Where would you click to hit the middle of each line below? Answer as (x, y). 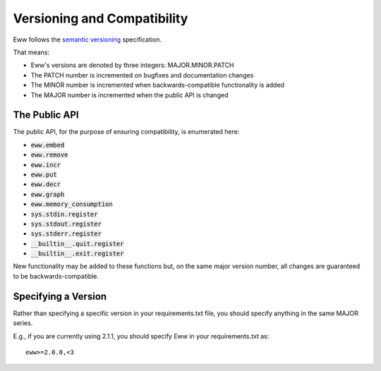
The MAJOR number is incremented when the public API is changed (129, 95)
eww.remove (49, 155)
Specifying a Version (60, 296)
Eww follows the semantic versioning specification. (87, 39)
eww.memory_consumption (72, 204)
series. (23, 323)
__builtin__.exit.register (77, 254)
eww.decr (46, 184)
